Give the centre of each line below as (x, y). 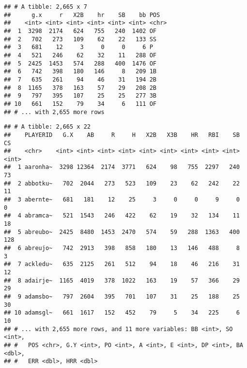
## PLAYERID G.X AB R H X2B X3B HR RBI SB (122, 135)
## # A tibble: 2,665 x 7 (46, 7)
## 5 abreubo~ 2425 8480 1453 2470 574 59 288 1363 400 (122, 232)
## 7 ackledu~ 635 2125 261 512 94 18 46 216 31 (122, 264)
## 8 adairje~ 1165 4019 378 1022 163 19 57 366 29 (122, 280)
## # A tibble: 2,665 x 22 (47, 127)
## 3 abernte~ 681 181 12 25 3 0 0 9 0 (122, 200)
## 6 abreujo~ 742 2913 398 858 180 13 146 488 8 (122, 248)
